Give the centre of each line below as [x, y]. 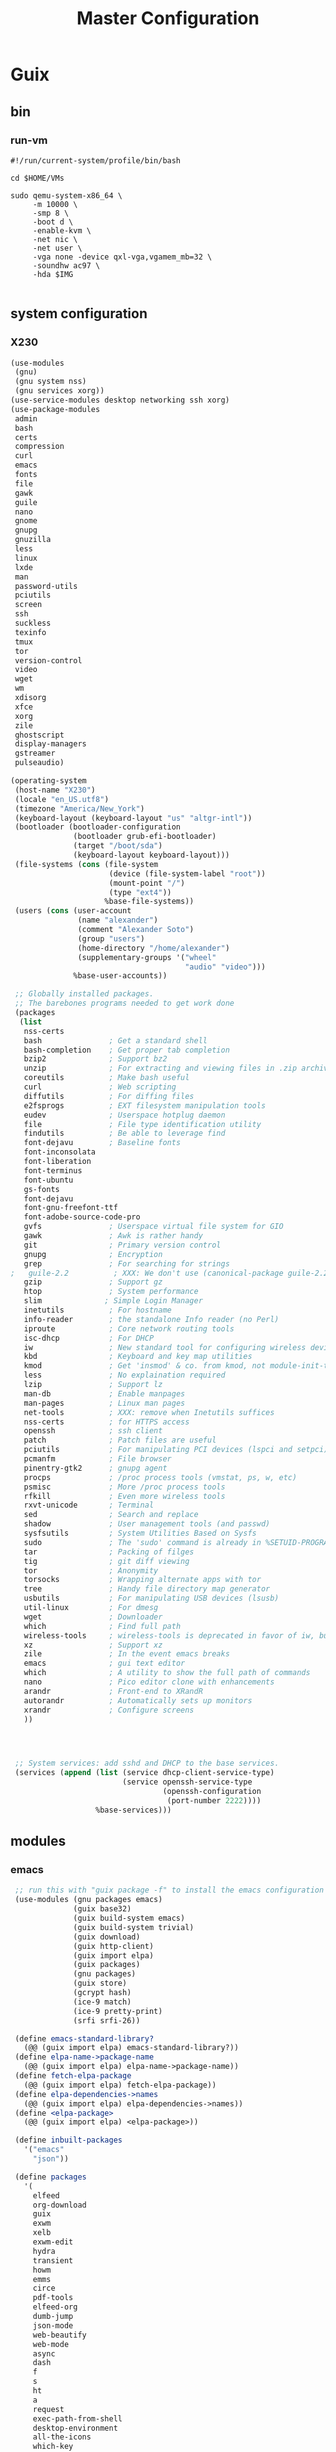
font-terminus [53, 1170]
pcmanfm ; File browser [97, 1459]
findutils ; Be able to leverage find [124, 1133]
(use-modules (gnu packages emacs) [88, 1900]
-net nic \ [55, 239]
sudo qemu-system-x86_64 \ [66, 195]
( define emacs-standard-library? [84, 2038]
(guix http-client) [114, 1946]
